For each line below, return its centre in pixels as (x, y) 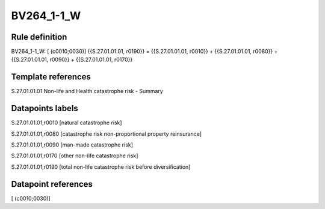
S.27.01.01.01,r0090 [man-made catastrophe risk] (72, 145)
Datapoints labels (45, 108)
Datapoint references (52, 184)
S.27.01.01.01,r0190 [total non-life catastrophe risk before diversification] (101, 167)
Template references (51, 77)
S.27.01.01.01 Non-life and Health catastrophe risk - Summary (87, 91)
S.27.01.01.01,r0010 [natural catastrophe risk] (67, 123)
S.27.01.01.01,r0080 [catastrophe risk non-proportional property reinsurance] (106, 134)
